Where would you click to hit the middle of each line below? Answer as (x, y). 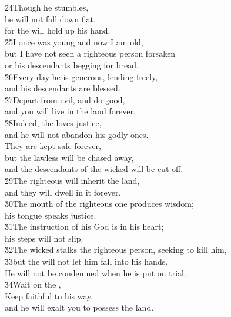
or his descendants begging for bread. (72, 65)
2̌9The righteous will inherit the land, (72, 180)
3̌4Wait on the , (33, 284)
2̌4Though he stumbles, (47, 7)
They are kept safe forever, (53, 146)
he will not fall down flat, (50, 19)
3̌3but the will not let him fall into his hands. (86, 261)
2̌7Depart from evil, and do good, (65, 99)
